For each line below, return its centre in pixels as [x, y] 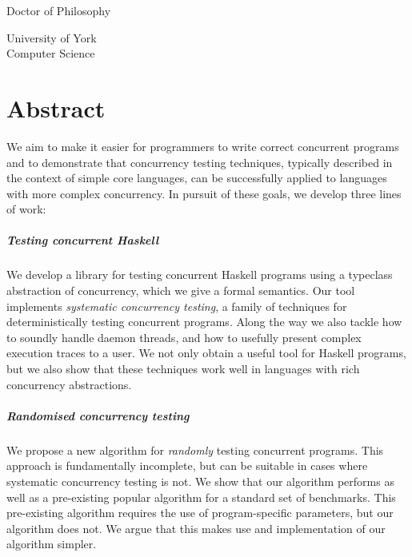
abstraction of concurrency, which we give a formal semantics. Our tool [181, 290]
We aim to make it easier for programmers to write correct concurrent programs [203, 146]
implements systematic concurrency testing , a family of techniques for [177, 306]
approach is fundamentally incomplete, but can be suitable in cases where [187, 465]
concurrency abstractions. [69, 384]
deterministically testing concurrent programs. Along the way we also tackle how [204, 322]
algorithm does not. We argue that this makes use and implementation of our [196, 528]
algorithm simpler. [52, 544]
